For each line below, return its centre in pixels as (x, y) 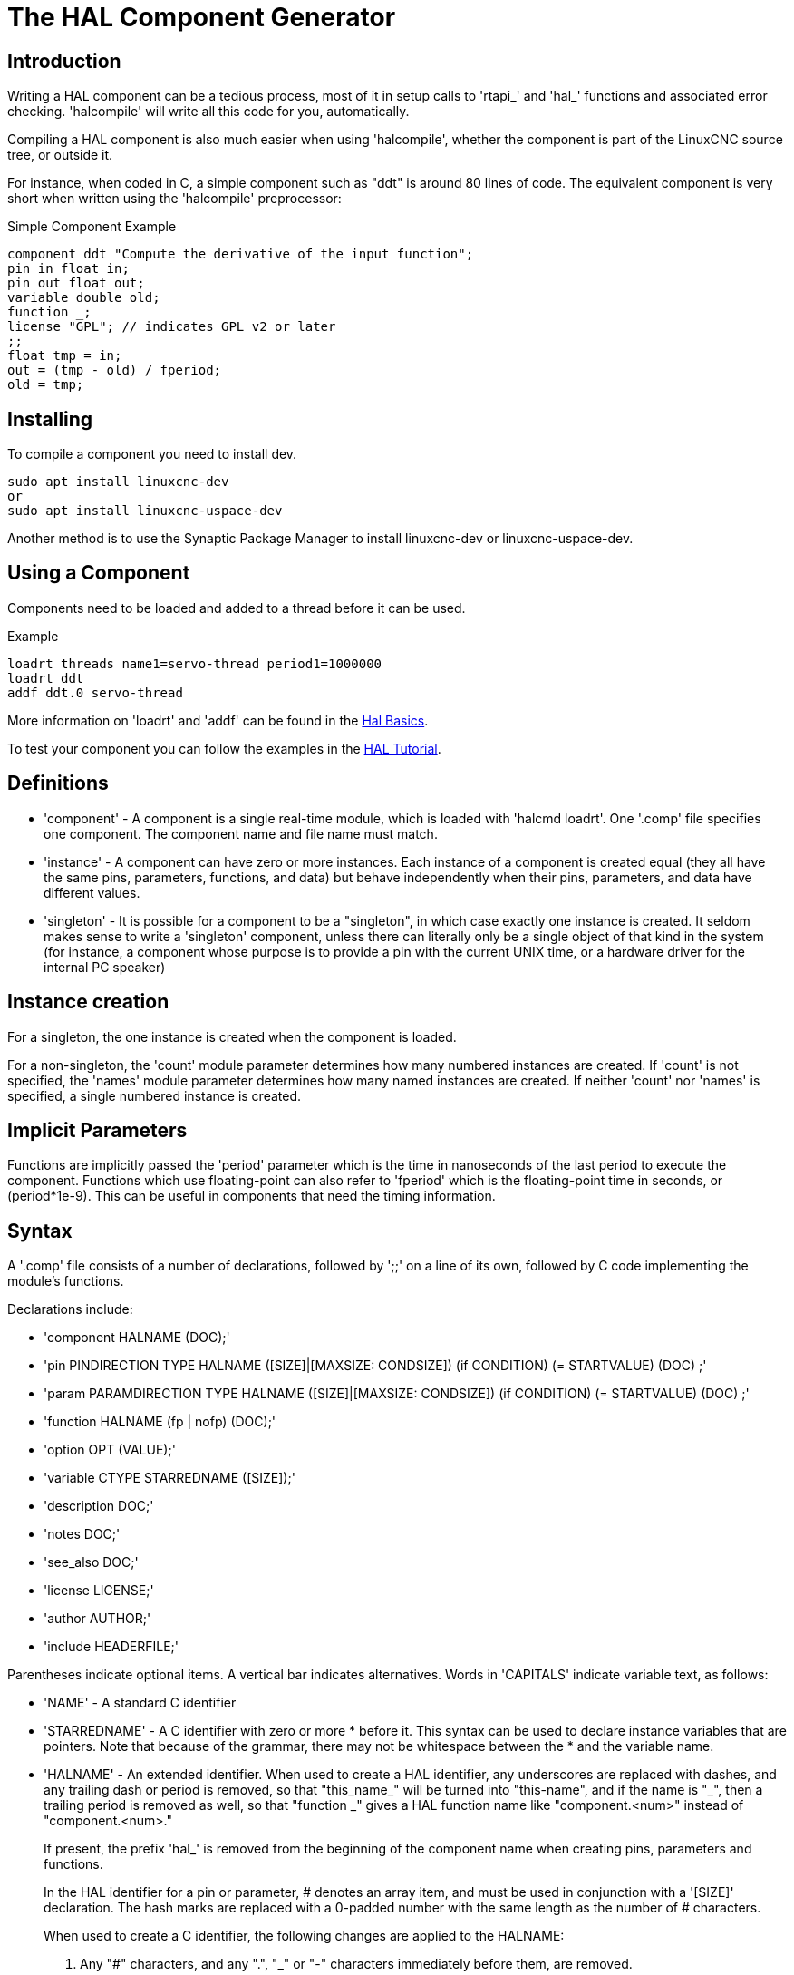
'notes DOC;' (82, 1534)
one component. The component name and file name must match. (241, 833)
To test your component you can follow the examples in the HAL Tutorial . (224, 748)
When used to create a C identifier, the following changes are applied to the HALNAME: (304, 1936)
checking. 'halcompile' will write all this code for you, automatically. (208, 112)
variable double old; (84, 298)
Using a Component (99, 573)
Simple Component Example (92, 227)
